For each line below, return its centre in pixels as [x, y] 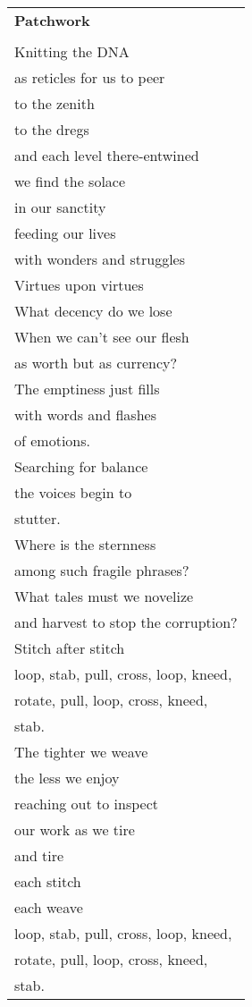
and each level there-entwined [107, 155]
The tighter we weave [81, 752]
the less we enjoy [67, 778]
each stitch [48, 881]
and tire [39, 855]
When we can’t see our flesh [102, 337]
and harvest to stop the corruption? [126, 622]
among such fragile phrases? [102, 570]
